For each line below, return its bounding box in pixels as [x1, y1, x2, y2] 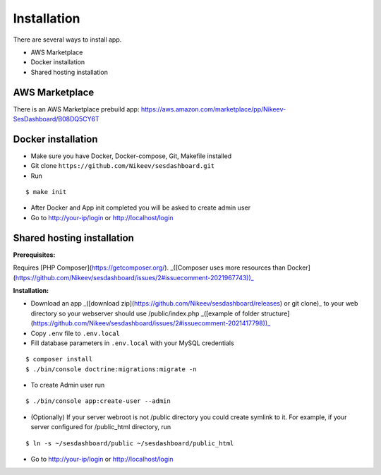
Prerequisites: [13, 251, 56, 259]
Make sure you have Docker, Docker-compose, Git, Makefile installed [30, 152, 232, 160]
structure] [260, 309, 290, 318]
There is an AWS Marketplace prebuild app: [13, 104, 140, 113]
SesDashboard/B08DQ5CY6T [13, 115, 100, 124]
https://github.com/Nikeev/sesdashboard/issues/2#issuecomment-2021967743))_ [15, 273, 254, 282]
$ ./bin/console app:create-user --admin [25, 397, 171, 405]
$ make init [25, 188, 67, 196]
